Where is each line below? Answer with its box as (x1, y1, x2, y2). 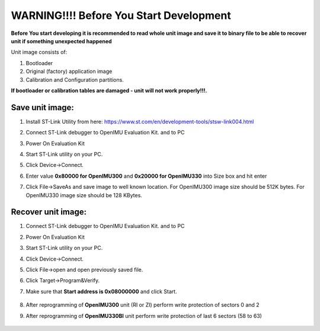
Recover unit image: (11, 207, 87, 217)
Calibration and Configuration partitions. (25, 76, 124, 83)
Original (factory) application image (25, 68, 113, 75)
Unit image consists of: (11, 49, 68, 56)
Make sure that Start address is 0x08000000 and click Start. (25, 288, 177, 295)
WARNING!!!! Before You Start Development (11, 9, 231, 22)
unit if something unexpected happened (11, 37, 112, 44)
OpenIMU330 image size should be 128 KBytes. (25, 191, 142, 198)
